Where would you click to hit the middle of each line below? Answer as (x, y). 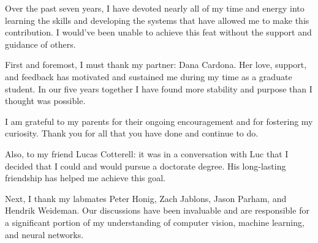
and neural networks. (44, 234)
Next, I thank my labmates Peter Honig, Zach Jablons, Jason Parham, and (146, 198)
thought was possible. (45, 101)
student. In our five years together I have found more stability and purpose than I (159, 88)
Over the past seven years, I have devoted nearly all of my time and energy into (155, 8)
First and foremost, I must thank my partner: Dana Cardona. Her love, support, (156, 65)
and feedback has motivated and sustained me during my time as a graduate (149, 76)
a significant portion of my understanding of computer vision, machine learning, (155, 222)
